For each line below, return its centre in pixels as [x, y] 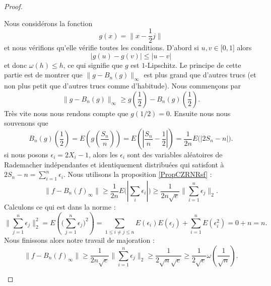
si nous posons [26, 155]
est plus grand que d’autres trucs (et [200, 75]
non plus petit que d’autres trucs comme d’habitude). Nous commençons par [122, 86]
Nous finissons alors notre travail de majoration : [79, 240]
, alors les [103, 155]
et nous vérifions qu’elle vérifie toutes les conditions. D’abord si [101, 47]
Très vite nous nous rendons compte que [66, 113]
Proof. [13, 6]
